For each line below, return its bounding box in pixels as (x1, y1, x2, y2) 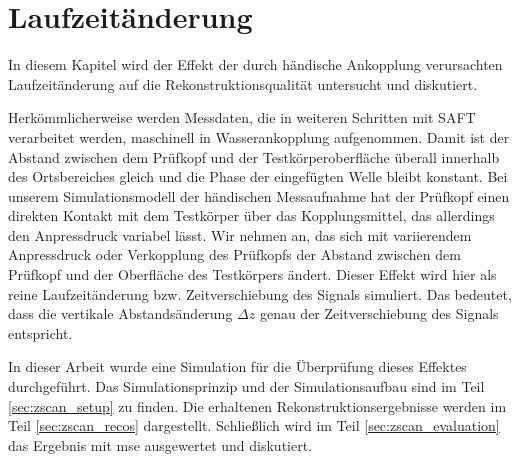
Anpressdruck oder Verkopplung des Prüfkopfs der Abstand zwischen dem (8, 244, 461, 265)
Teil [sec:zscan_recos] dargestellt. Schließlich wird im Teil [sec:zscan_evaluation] (8, 415, 500, 436)
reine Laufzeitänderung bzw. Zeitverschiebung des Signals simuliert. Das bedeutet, (8, 283, 512, 304)
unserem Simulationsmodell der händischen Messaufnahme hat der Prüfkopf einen (8, 185, 510, 206)
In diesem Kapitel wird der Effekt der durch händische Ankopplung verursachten (8, 54, 503, 75)
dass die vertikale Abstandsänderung (8, 303, 233, 324)
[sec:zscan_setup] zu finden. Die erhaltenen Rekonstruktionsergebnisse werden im (8, 395, 507, 416)
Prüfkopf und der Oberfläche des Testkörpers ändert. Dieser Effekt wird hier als (8, 264, 497, 285)
